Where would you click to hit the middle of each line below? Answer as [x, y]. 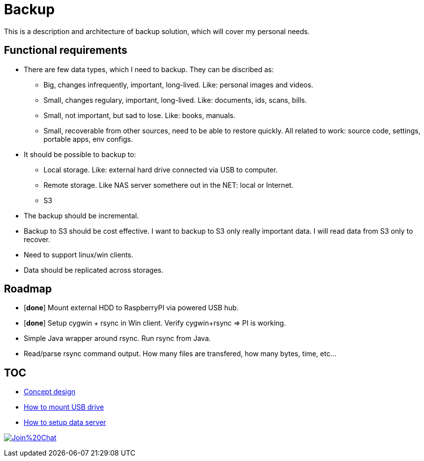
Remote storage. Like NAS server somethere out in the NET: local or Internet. [169, 185]
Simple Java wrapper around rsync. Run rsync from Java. [117, 338]
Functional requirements [66, 50]
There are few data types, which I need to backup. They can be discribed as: [149, 69]
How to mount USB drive [64, 407]
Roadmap [28, 289]
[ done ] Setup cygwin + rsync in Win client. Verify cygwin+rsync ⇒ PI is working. [155, 323]
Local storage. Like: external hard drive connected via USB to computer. [161, 169]
